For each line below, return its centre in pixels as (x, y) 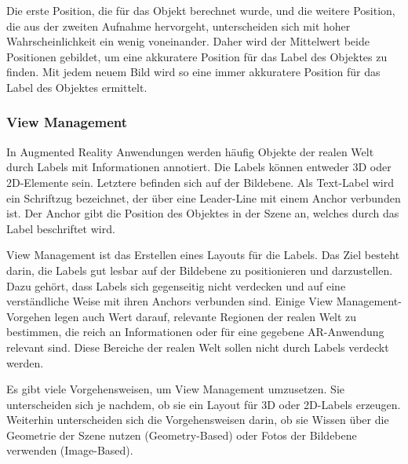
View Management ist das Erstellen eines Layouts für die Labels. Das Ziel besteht (203, 255)
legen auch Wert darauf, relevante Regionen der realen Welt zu (206, 316)
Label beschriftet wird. (61, 228)
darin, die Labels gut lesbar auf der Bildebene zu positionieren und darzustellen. (200, 270)
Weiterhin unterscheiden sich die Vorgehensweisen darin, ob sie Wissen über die (198, 420)
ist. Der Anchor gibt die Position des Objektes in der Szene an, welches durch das (203, 213)
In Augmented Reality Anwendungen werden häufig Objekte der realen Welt (190, 151)
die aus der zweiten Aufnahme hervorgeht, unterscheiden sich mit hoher (178, 26)
